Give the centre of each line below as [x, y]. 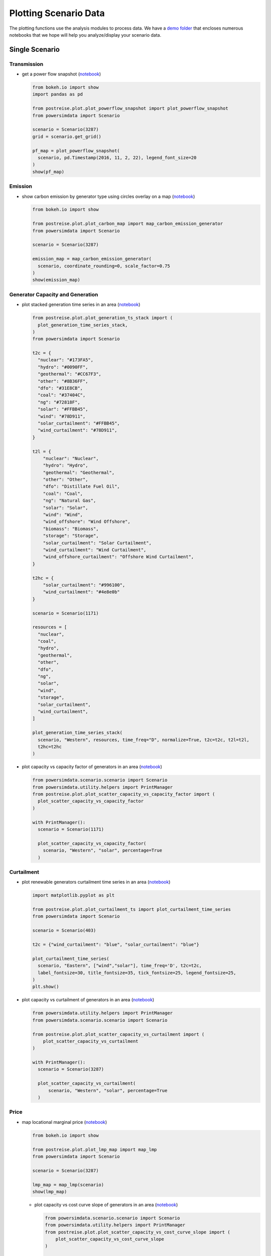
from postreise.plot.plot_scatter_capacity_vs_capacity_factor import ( [124, 794]
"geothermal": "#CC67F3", [70, 374]
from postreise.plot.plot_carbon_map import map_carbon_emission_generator [128, 224]
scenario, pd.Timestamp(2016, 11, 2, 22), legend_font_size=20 [117, 158]
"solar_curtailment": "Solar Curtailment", [97, 543]
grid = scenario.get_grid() [67, 136]
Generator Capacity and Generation [54, 294]
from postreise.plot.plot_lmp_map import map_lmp [95, 1149]
